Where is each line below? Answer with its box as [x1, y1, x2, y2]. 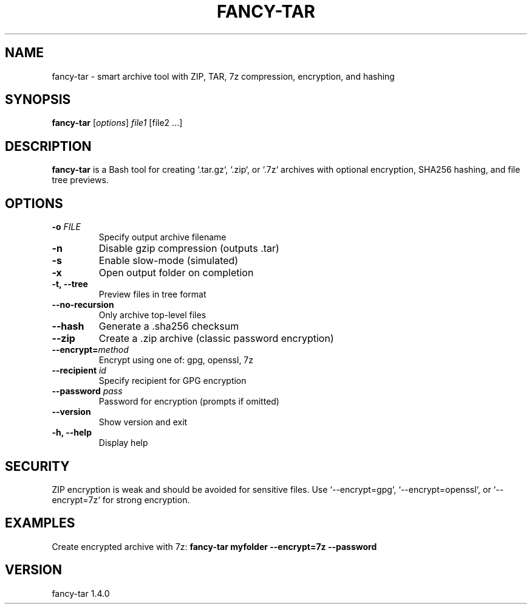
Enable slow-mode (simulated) [98, 254, 239, 267]
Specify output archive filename [98, 232, 227, 243]
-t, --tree [52, 279, 88, 290]
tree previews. [52, 175, 109, 186]
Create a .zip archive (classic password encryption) [98, 332, 334, 345]
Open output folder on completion [98, 266, 254, 279]
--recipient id [52, 365, 106, 376]
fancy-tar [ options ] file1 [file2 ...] [52, 117, 183, 128]
